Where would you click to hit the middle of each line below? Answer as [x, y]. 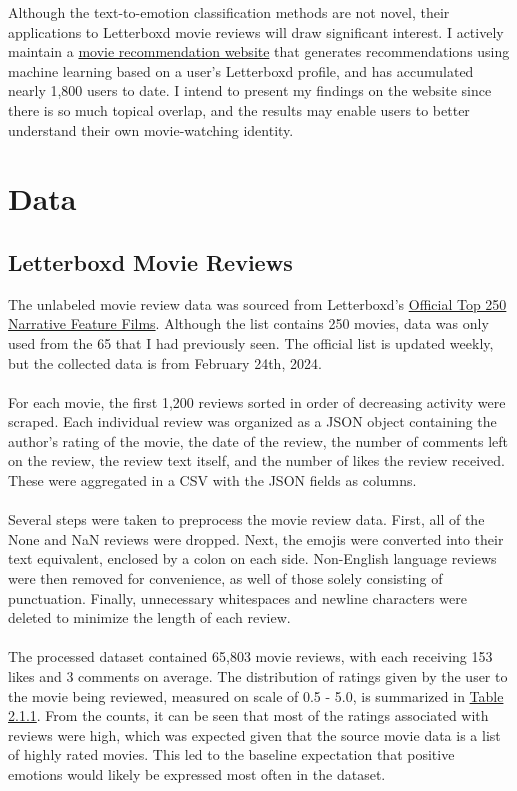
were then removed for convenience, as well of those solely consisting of [225, 578]
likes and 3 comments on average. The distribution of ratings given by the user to [258, 676]
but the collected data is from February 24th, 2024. [165, 362]
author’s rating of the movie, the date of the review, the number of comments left [258, 440]
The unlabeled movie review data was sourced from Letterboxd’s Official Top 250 [257, 303]
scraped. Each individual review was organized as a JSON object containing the [252, 421]
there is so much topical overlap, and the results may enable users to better [239, 109]
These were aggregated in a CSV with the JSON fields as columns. [212, 480]
